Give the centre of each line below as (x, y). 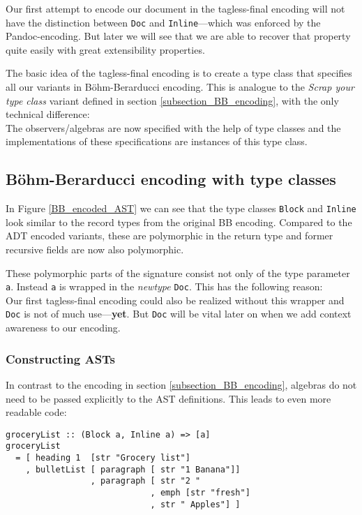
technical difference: (48, 114)
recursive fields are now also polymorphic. (95, 249)
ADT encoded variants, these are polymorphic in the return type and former (169, 236)
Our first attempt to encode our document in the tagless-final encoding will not (175, 8)
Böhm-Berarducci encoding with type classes (171, 179)
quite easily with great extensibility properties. (105, 49)
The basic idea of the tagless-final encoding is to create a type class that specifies (179, 73)
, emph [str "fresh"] (200, 493)
